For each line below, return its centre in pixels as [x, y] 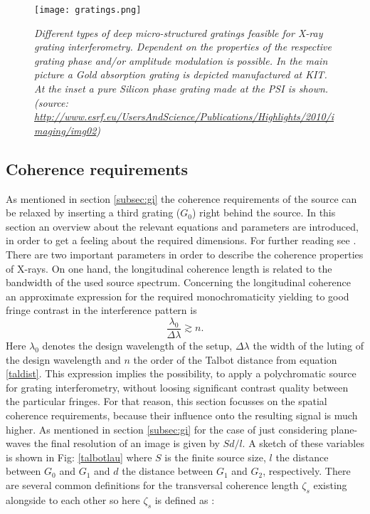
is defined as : [185, 499]
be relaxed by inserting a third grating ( [93, 213]
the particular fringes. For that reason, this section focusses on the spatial [166, 401]
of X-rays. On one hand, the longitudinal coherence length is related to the [169, 268]
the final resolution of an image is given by [127, 443]
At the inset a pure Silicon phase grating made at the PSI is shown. [181, 89]
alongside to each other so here [73, 499]
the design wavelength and [63, 359]
